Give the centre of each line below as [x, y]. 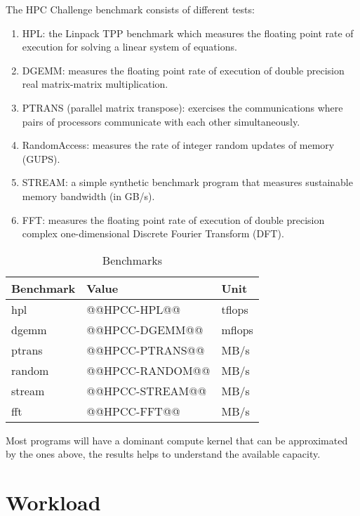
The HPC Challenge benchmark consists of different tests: [130, 9]
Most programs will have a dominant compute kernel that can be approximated [177, 440]
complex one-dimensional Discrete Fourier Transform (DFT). [153, 233]
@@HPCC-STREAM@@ [147, 390]
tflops [235, 309]
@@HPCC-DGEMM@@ [145, 329]
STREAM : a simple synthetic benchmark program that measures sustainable [187, 182]
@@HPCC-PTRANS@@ [146, 350]
